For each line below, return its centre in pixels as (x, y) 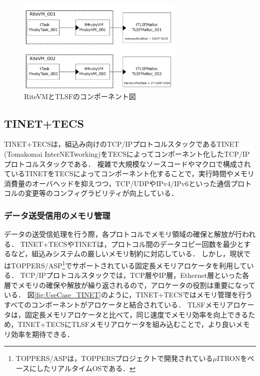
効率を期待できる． (42, 334)
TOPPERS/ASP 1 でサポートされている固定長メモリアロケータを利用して (129, 265)
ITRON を (232, 358)
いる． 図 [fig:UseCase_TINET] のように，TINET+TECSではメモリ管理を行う (128, 295)
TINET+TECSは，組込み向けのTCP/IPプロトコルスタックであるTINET (122, 144)
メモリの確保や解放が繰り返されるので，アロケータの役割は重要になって (136, 285)
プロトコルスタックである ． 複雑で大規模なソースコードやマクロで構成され (127, 163)
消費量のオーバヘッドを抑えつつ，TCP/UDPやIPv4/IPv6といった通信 (117, 183)
